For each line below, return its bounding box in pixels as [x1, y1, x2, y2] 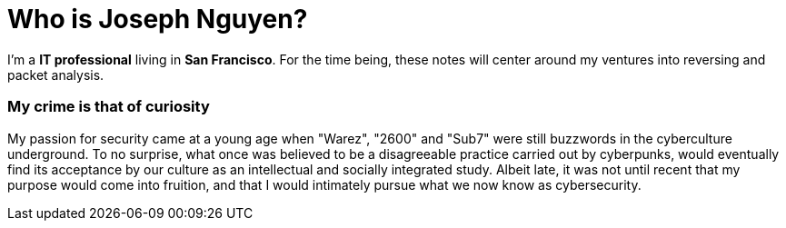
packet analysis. [7, 66, 104, 83]
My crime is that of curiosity [7, 97, 210, 116]
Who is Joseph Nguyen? [7, 4, 308, 35]
